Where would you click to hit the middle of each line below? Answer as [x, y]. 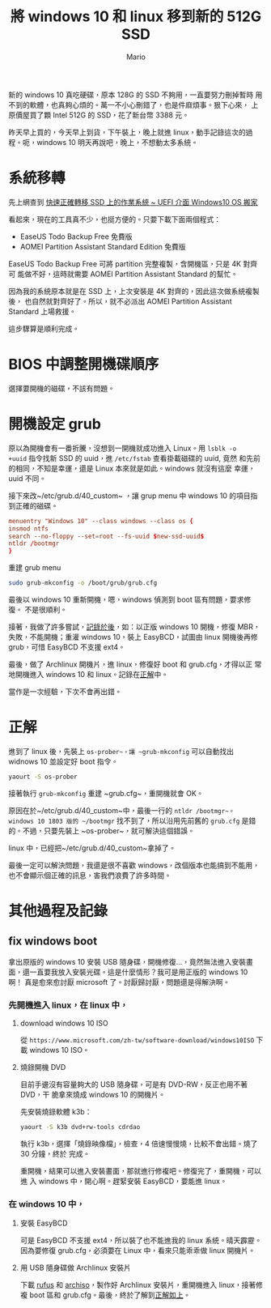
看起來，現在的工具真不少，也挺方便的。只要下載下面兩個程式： [114, 219]
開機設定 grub [55, 424]
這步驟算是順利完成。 [44, 328]
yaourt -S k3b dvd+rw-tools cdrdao [80, 1127]
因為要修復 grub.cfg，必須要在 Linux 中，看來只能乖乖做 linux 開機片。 [138, 1250]
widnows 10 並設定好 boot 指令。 [64, 761]
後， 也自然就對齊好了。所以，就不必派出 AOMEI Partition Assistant [120, 301]
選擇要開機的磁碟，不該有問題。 [61, 388]
